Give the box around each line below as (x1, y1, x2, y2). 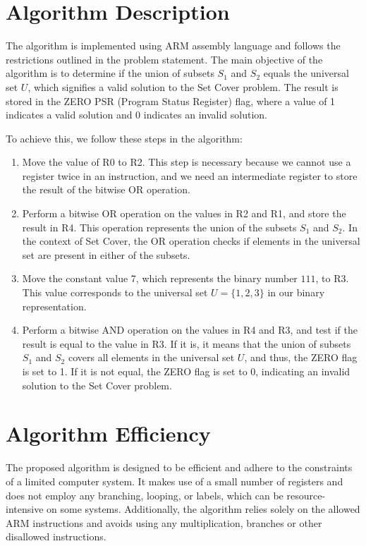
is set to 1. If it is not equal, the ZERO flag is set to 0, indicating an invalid (22, 364, 350, 378)
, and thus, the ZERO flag (244, 350, 358, 365)
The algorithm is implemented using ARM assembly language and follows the (6, 38, 341, 53)
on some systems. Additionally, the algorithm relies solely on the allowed (47, 502, 360, 516)
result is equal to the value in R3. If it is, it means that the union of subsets (22, 336, 351, 351)
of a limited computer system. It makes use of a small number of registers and (6, 473, 343, 488)
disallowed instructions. (6, 529, 106, 544)
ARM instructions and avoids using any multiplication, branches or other (6, 515, 322, 530)
